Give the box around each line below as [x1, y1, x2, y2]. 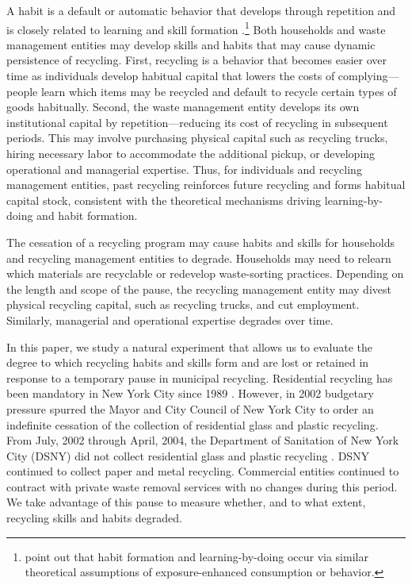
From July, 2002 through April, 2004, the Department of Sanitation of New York [6, 432, 399, 448]
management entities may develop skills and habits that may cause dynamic [6, 36, 376, 52]
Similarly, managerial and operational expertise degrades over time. [6, 311, 334, 328]
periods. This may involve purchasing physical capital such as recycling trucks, [6, 129, 388, 146]
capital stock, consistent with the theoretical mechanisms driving [6, 191, 322, 208]
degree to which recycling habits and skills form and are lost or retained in [6, 354, 369, 371]
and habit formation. [36, 207, 138, 224]
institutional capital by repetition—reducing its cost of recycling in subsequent [6, 114, 388, 130]
